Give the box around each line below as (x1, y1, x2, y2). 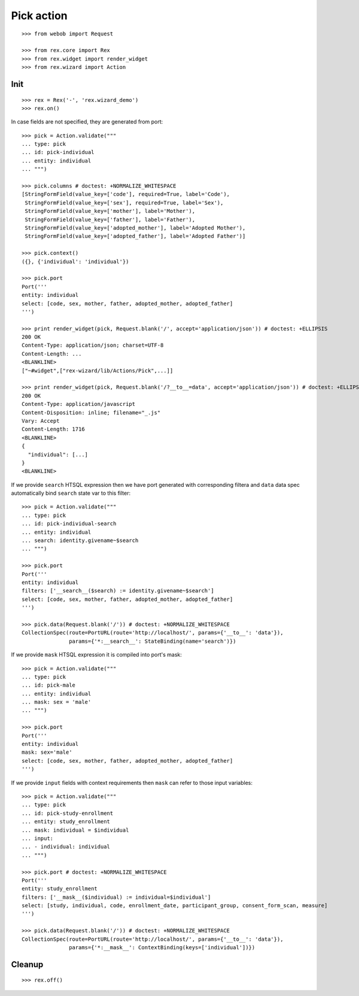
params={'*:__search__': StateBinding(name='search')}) (69, 637, 236, 645)
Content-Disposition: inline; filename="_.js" (22, 409, 161, 416)
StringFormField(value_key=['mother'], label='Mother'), (25, 207, 196, 215)
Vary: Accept (22, 417, 60, 424)
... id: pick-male (22, 682, 76, 689)
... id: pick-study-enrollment (22, 810, 114, 817)
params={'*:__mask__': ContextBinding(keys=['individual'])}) (69, 944, 255, 951)
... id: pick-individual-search (22, 520, 117, 527)
